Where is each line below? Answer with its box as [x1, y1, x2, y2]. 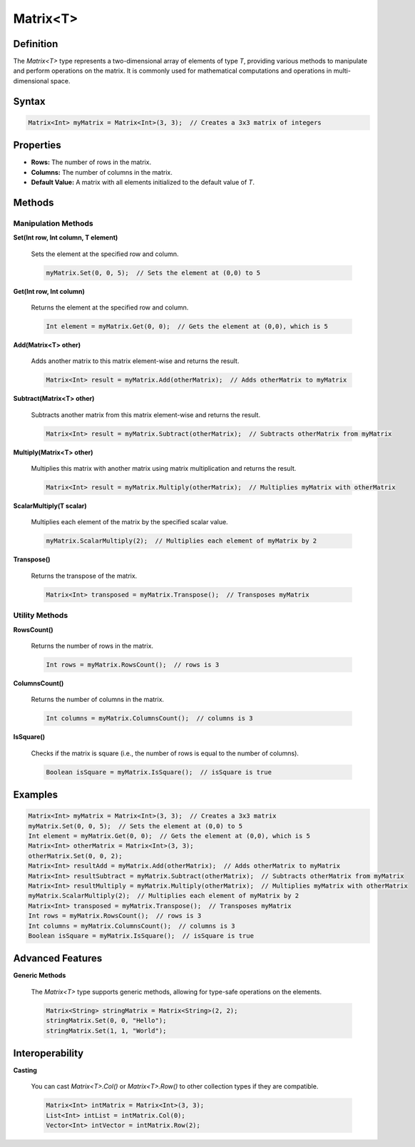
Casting [13, 1066, 37, 1075]
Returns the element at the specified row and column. [31, 303, 189, 312]
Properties [13, 139, 61, 151]
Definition [13, 38, 58, 50]
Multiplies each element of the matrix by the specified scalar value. [31, 518, 228, 526]
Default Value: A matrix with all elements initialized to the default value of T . [31, 178, 255, 187]
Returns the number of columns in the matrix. [31, 695, 164, 704]
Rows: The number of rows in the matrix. [31, 158, 152, 167]
